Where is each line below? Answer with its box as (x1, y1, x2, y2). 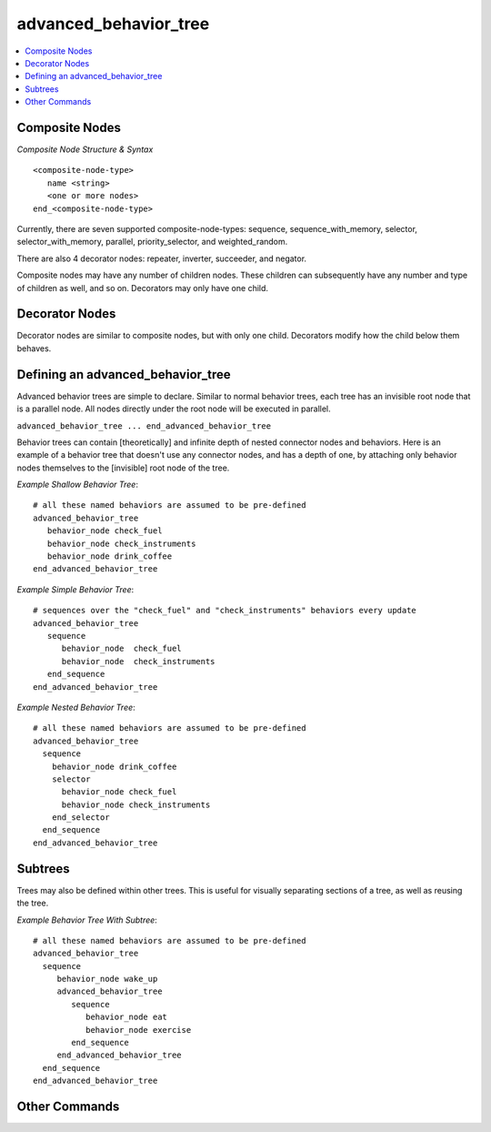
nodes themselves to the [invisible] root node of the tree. (16, 462, 230, 473)
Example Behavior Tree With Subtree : (16, 915, 158, 925)
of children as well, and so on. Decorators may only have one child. (16, 282, 268, 293)
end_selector (51, 813, 110, 823)
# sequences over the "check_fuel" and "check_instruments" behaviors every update (33, 605, 417, 616)
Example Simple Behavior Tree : (16, 583, 135, 595)
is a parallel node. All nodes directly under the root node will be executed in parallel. (16, 403, 331, 414)
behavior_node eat (85, 1012, 168, 1023)
